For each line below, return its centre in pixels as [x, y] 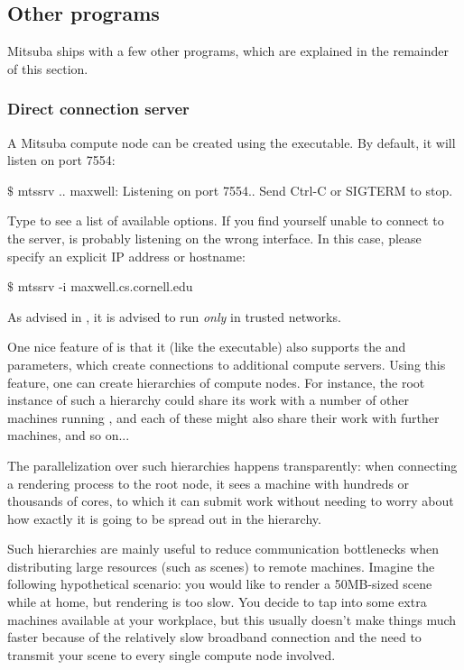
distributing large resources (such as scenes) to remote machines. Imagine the [221, 566]
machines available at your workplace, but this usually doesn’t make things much [232, 619]
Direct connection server [98, 109]
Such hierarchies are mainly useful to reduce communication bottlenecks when [223, 549]
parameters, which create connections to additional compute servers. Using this [227, 364]
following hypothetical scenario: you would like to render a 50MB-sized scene [220, 584]
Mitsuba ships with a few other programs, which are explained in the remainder [228, 51]
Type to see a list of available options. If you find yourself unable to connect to [226, 220]
